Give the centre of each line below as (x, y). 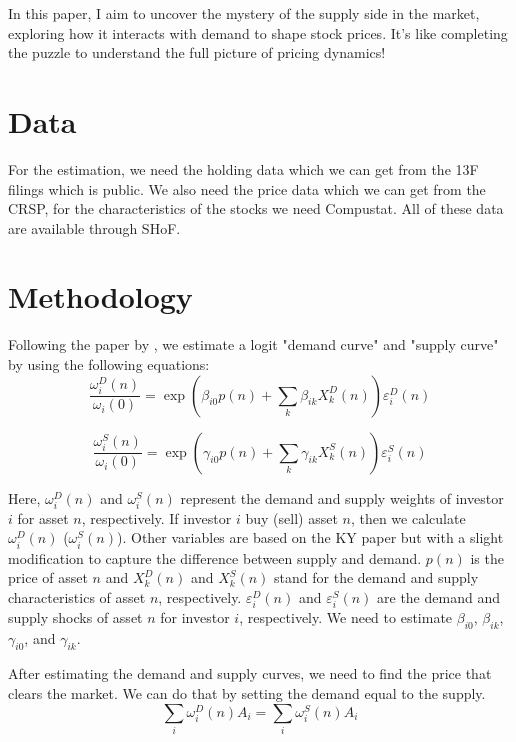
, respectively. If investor (156, 517)
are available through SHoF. (94, 227)
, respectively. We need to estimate (346, 616)
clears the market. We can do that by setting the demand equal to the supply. (247, 693)
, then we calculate (408, 517)
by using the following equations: (109, 364)
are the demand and (438, 596)
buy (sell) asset (291, 517)
